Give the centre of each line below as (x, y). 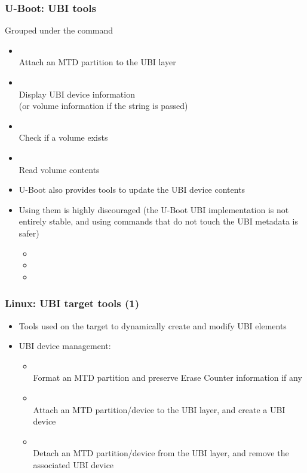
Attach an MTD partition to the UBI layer (97, 62)
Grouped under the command (59, 30)
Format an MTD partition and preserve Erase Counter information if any (168, 378)
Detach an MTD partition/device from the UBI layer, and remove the (161, 453)
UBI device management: (65, 346)
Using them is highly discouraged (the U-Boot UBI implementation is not (154, 209)
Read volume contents (59, 169)
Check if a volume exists (63, 137)
